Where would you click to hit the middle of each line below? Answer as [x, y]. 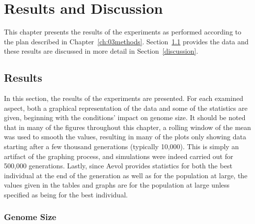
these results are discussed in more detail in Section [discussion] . [101, 51]
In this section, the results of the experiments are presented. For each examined [124, 98]
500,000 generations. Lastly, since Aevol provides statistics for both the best [118, 166]
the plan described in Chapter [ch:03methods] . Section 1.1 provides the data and [126, 41]
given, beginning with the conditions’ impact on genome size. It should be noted [125, 117]
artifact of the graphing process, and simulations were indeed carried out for [119, 156]
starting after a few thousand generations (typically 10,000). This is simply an [122, 146]
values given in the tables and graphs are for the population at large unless [117, 185]
